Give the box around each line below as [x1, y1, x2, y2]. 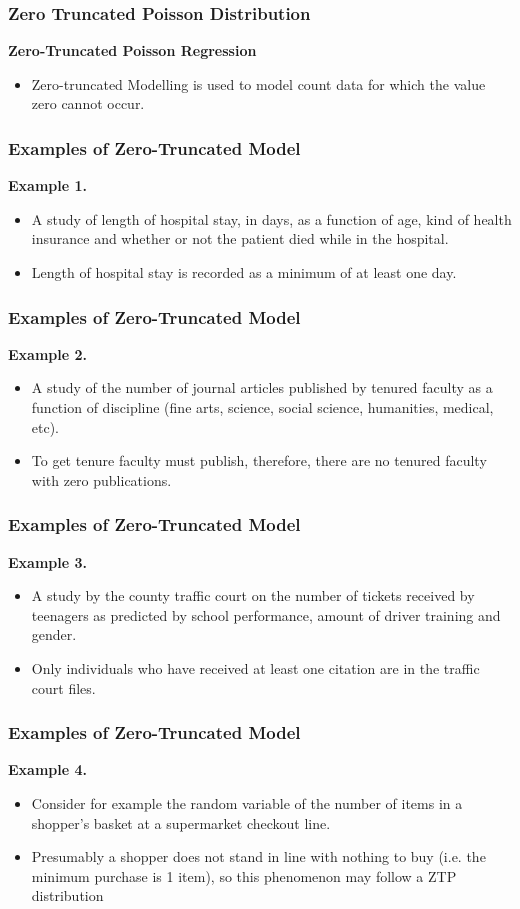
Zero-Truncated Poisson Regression [8, 40, 257, 61]
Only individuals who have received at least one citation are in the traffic [31, 657, 480, 678]
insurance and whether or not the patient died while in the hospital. [31, 228, 449, 249]
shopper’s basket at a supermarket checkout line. [31, 812, 331, 833]
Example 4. [8, 759, 87, 780]
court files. [31, 677, 96, 698]
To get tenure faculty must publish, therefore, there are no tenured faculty [31, 450, 487, 471]
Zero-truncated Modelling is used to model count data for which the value [31, 73, 486, 94]
